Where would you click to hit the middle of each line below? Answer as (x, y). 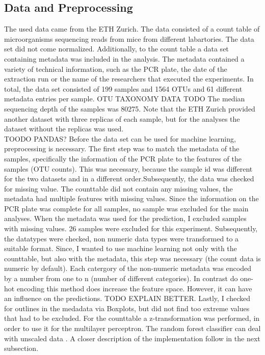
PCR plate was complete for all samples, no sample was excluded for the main (126, 208)
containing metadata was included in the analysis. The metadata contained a (124, 58)
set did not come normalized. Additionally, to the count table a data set (116, 49)
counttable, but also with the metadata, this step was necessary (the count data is (132, 258)
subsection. (21, 348)
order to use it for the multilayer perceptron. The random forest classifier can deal (132, 328)
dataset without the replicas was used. (64, 129)
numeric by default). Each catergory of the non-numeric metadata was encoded (128, 268)
